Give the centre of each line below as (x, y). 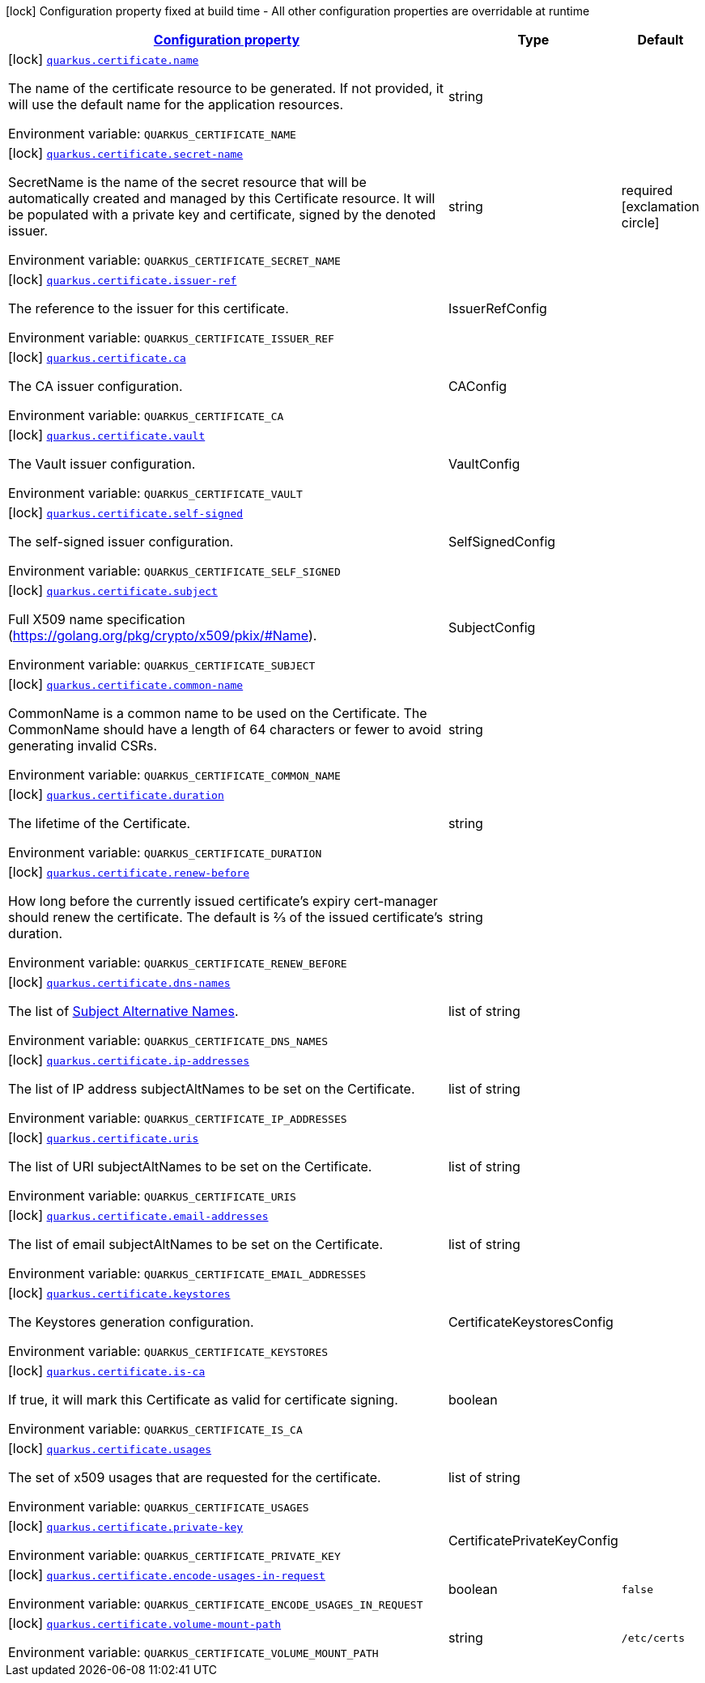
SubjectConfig (492, 627)
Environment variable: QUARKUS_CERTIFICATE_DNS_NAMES (168, 1040)
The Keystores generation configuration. (131, 1322)
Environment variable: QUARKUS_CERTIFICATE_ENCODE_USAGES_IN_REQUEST (216, 1604)
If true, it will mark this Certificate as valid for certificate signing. (203, 1400)
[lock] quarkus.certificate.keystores (119, 1293)
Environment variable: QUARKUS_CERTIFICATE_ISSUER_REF (171, 338)
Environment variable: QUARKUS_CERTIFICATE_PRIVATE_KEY (174, 1555)
